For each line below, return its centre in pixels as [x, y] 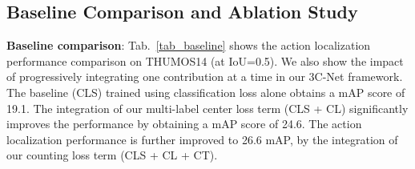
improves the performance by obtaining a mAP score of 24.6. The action [184, 124]
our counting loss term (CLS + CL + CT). [112, 155]
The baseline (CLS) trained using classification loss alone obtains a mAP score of [206, 92]
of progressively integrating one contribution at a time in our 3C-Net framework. [205, 76]
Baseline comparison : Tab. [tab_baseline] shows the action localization [189, 45]
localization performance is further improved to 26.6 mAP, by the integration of [202, 139]
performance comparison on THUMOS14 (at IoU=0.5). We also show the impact [205, 60]
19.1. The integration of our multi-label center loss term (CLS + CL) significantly [207, 108]
